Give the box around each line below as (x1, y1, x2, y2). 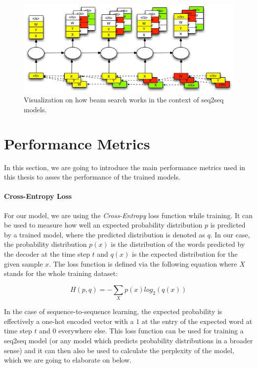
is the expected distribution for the (131, 249, 238, 259)
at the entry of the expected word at (141, 316, 253, 326)
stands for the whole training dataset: (4, 268, 118, 278)
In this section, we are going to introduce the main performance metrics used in (4, 162, 246, 172)
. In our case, (210, 229, 250, 239)
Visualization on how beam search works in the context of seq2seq (24, 94, 224, 105)
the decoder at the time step (4, 249, 90, 259)
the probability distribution (4, 239, 87, 249)
